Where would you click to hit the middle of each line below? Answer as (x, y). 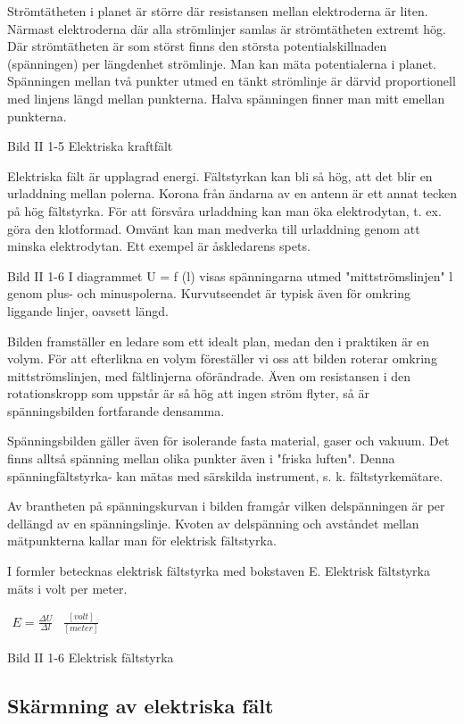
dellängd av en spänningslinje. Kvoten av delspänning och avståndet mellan (213, 523)
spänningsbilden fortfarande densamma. (116, 410)
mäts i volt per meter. (67, 588)
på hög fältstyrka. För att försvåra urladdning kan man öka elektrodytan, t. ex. (224, 210)
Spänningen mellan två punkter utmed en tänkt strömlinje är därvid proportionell (232, 81)
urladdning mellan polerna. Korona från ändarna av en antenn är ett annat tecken (232, 193)
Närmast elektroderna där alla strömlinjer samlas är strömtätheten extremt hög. (227, 28)
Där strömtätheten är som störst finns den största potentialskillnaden (197, 46)
